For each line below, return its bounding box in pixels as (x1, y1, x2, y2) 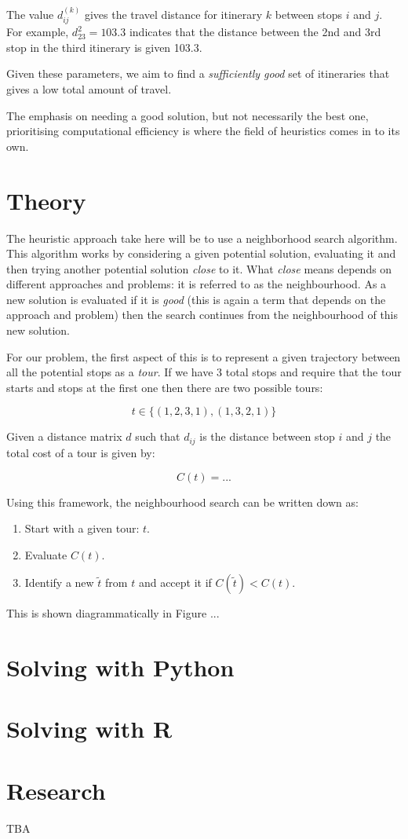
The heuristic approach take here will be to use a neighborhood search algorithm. (6, 229, 398, 246)
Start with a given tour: (24, 520, 140, 537)
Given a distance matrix (6, 428, 122, 445)
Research (6, 774, 106, 806)
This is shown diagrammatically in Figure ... (6, 605, 220, 621)
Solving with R (6, 713, 173, 745)
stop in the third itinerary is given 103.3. (6, 38, 202, 55)
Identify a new (24, 574, 94, 591)
